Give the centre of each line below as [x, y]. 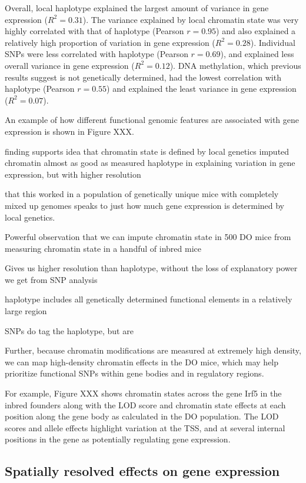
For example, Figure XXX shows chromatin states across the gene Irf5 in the [143, 393]
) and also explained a [256, 31]
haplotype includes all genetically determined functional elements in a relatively [149, 299]
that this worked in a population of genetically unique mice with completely [142, 194]
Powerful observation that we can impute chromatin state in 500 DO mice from [148, 237]
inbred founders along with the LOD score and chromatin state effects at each [145, 404]
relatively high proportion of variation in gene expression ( [110, 42]
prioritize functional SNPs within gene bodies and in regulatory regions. [134, 373]
